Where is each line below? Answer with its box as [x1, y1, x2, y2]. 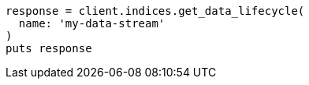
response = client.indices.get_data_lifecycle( [6, 5, 305, 17]
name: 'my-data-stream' [18, 17, 166, 30]
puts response [6, 42, 92, 55]
